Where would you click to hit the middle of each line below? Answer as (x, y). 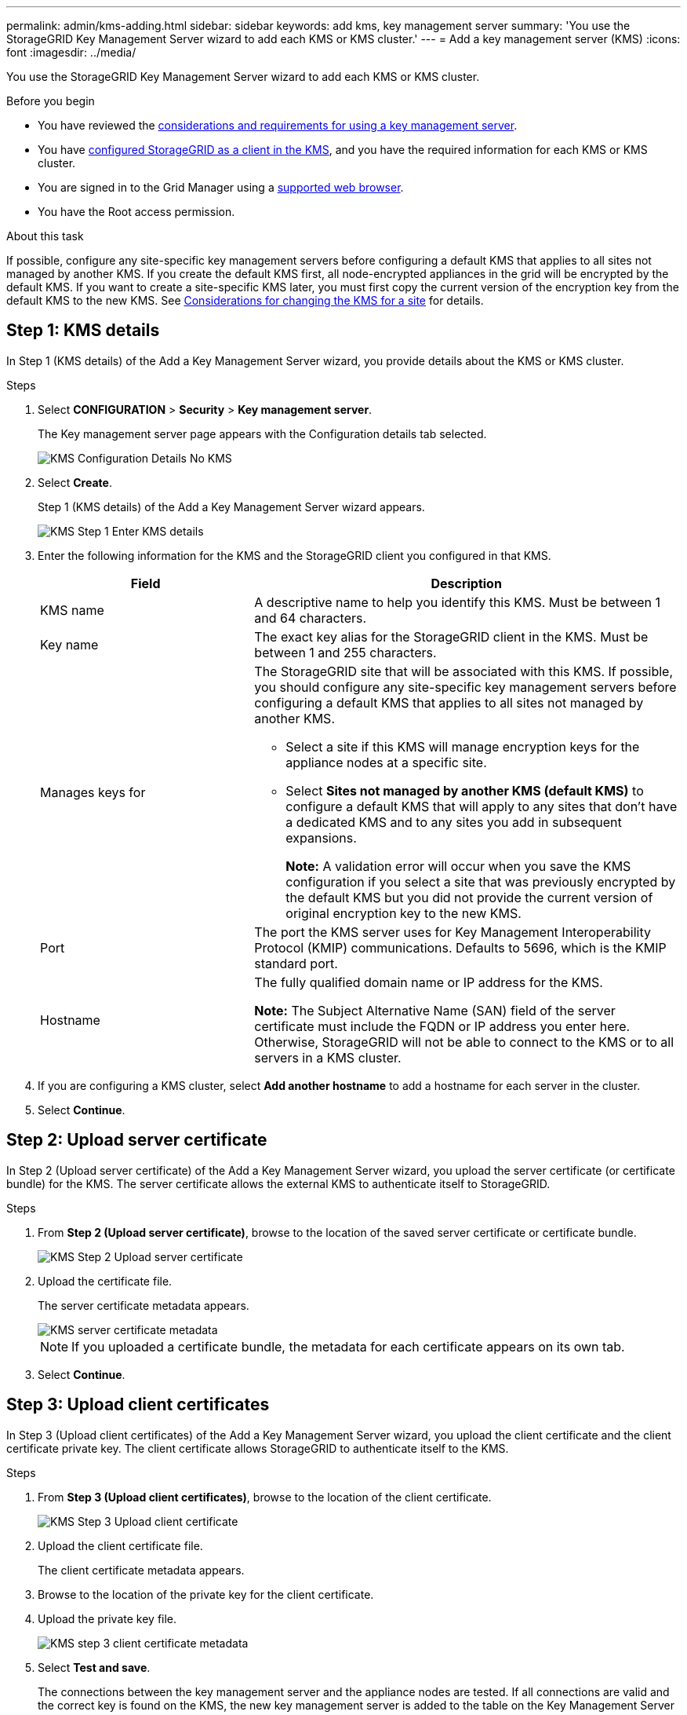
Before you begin (51, 101)
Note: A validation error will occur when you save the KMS (458, 866)
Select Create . (75, 482)
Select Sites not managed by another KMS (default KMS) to (465, 790)
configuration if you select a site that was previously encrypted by (481, 881)
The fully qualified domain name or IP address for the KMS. (429, 982)
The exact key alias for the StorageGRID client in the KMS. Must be (451, 636)
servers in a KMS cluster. (328, 1057)
